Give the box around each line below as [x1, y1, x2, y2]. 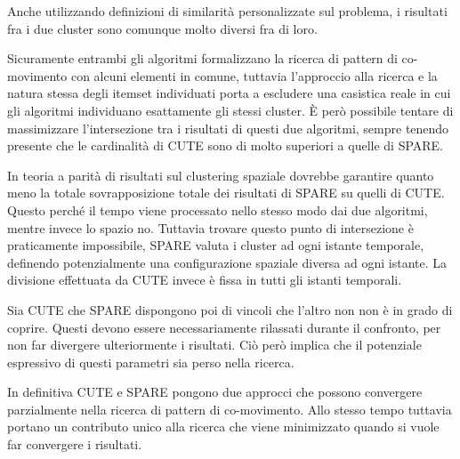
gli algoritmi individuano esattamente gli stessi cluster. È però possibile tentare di [7, 101, 454, 119]
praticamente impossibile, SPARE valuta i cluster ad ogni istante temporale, [7, 236, 424, 254]
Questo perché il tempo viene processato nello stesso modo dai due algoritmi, [7, 200, 428, 219]
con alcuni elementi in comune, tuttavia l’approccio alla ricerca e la [70, 66, 438, 85]
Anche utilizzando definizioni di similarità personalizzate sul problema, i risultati [7, 2, 448, 20]
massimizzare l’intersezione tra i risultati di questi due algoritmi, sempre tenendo [7, 118, 449, 137]
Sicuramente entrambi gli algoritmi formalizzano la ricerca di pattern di [7, 49, 398, 68]
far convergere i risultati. [7, 435, 142, 454]
